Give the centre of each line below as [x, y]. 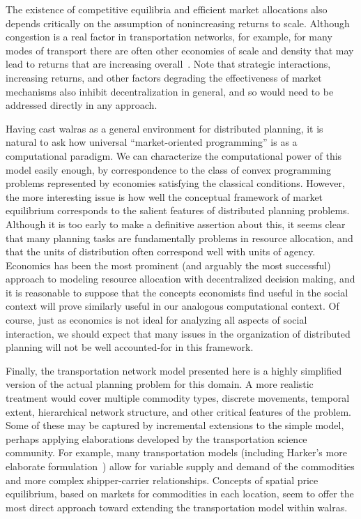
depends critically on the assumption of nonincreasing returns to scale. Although [178, 23]
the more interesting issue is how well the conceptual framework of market [164, 196]
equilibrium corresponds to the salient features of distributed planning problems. [178, 210]
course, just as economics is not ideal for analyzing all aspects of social [156, 320]
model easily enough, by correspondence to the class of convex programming [169, 169]
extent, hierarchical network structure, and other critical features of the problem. [178, 411]
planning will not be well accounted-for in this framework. [130, 347]
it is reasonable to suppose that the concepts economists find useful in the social [177, 292]
